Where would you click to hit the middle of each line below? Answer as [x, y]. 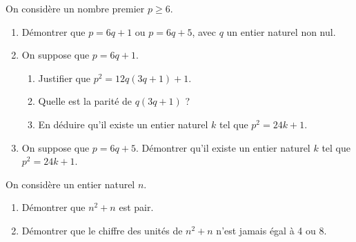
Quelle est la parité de [85, 101]
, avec [204, 31]
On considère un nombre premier [75, 8]
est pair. [136, 207]
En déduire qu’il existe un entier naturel [123, 124]
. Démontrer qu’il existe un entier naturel [223, 147]
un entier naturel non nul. [281, 31]
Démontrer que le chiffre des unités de [102, 230]
